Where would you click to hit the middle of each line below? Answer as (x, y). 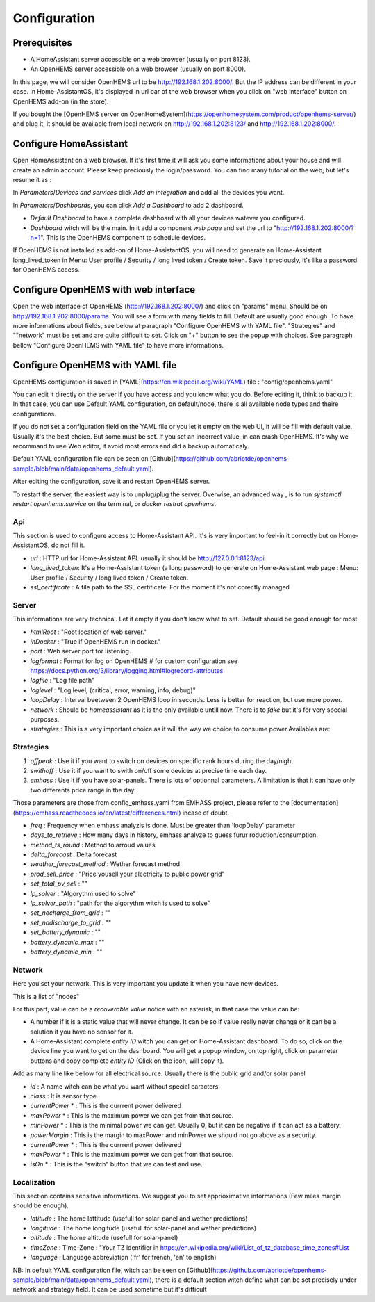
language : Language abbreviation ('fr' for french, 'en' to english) (123, 1258)
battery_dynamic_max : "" (67, 942)
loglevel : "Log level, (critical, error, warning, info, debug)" (113, 690)
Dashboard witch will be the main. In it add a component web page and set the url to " (153, 228)
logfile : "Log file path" (62, 681)
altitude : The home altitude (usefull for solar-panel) (104, 1238)
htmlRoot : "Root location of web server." (89, 632)
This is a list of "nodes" (46, 996)
